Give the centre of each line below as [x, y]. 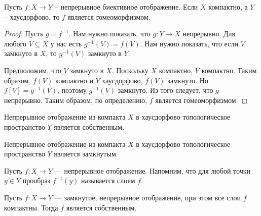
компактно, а [228, 7]
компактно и [74, 80]
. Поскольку [130, 70]
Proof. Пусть [24, 34]
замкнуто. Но [188, 80]
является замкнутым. [86, 154]
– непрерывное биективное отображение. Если [126, 7]
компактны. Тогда [31, 207]
